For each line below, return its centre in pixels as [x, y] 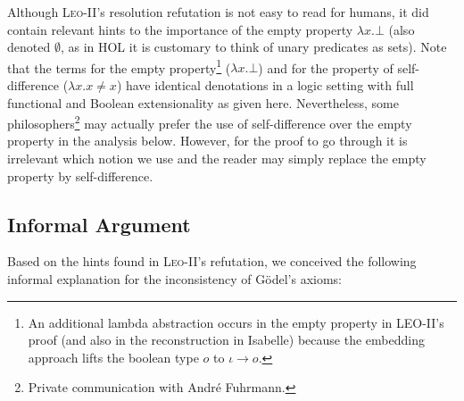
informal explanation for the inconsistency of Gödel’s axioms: [175, 279]
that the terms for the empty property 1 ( [119, 66]
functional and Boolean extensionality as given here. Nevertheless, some [203, 102]
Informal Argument [99, 224]
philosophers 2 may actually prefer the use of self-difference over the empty [210, 122]
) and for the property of [326, 67]
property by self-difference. [80, 175]
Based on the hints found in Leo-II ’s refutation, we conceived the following [212, 261]
